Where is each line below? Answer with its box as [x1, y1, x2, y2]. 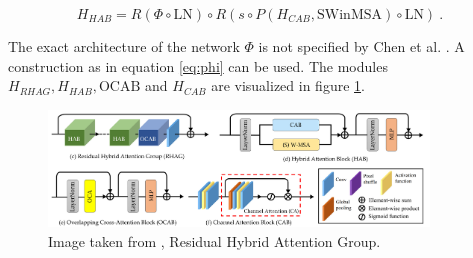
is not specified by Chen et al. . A [258, 36, 465, 56]
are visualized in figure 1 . [211, 75, 365, 96]
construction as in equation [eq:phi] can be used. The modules [8, 55, 388, 76]
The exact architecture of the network [8, 36, 240, 56]
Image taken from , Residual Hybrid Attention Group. [48, 230, 381, 251]
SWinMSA [317, 8, 383, 22]
